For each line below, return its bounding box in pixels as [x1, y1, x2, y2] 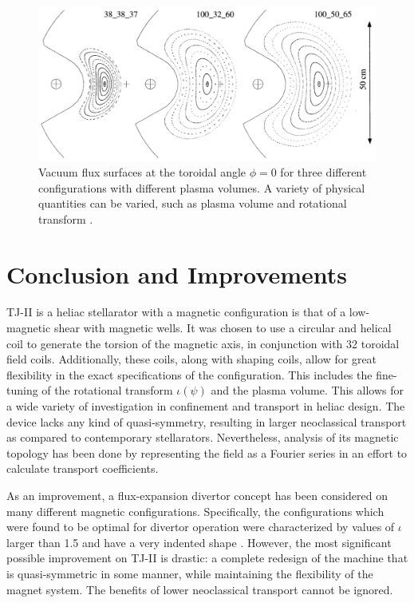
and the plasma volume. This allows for [211, 382, 404, 399]
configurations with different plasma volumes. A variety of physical [38, 179, 365, 196]
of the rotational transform [41, 382, 173, 399]
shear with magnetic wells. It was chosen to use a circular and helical [53, 319, 392, 336]
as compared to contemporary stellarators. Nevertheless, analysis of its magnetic [6, 429, 399, 446]
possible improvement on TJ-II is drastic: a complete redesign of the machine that [6, 549, 408, 566]
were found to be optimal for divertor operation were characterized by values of [6, 518, 395, 535]
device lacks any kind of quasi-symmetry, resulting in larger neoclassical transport [6, 413, 407, 430]
